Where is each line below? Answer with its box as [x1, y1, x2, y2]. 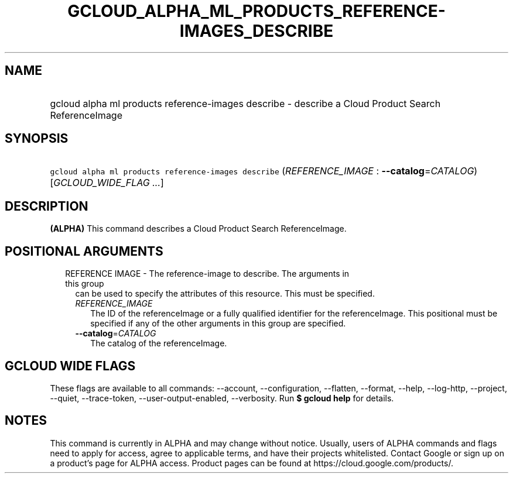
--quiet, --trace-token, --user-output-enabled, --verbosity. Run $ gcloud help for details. [50, 393, 394, 403]
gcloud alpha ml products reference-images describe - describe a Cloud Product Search [50, 97, 441, 109]
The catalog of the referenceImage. [90, 338, 227, 349]
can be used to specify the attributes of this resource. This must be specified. [75, 288, 375, 299]
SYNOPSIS [5, 131, 69, 146]
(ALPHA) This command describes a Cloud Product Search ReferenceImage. [50, 223, 347, 234]
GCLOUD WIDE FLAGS [5, 358, 136, 373]
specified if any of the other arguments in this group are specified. [90, 318, 346, 329]
